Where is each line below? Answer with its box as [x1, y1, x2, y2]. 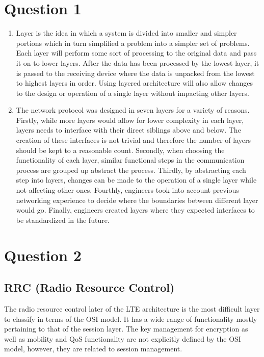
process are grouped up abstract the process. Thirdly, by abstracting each [16, 164, 246, 175]
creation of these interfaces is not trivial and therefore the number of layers [16, 135, 251, 145]
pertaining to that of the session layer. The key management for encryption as [4, 323, 248, 334]
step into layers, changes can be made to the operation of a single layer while [16, 174, 257, 185]
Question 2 [4, 244, 82, 265]
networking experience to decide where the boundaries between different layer [16, 194, 258, 205]
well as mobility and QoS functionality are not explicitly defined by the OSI [4, 333, 241, 344]
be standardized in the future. [16, 214, 110, 225]
